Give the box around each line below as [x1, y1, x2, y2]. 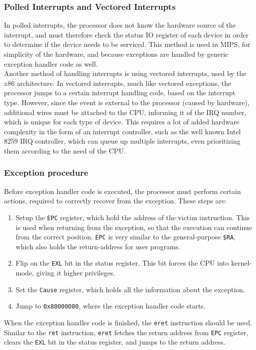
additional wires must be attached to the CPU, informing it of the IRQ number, [4, 107, 247, 117]
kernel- [231, 258, 252, 268]
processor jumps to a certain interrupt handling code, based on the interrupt [4, 87, 236, 98]
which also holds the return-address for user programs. [15, 241, 181, 251]
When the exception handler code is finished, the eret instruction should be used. [4, 317, 252, 327]
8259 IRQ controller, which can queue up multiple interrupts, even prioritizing [4, 136, 241, 146]
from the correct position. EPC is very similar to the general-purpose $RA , [15, 232, 236, 242]
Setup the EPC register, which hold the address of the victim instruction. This [15, 212, 250, 222]
